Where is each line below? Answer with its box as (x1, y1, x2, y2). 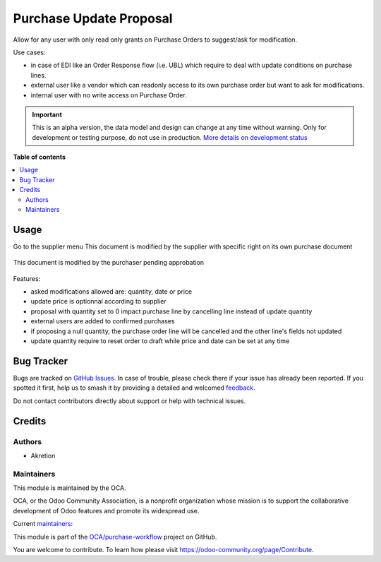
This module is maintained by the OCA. (13, 484, 126, 492)
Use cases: (13, 48, 46, 56)
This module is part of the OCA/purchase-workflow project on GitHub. (13, 532, 217, 541)
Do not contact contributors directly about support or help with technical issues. (13, 396, 246, 405)
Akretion (30, 451, 56, 460)
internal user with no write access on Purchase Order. (30, 90, 187, 99)
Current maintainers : (13, 520, 73, 528)
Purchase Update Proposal (13, 11, 173, 26)
